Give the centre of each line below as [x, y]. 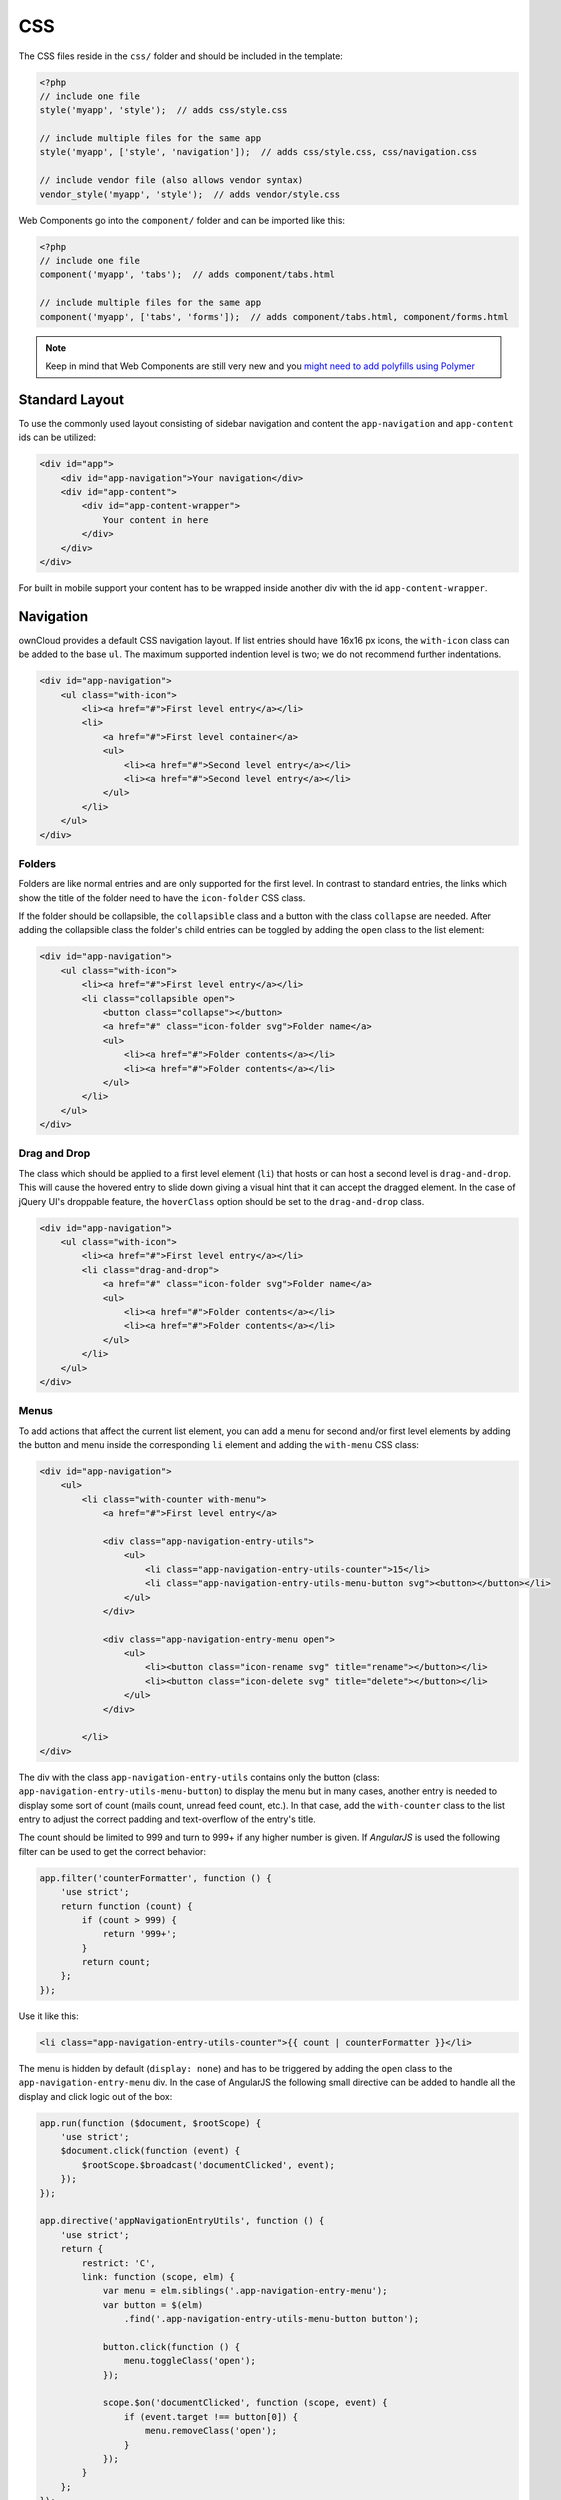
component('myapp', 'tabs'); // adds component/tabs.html [187, 274]
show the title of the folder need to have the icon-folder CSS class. [162, 897]
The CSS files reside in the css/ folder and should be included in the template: [181, 56]
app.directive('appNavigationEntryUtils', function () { [182, 2221]
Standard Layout [71, 399]
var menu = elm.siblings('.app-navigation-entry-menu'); [245, 2291]
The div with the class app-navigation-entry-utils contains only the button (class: [199, 1777]
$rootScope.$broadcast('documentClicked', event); [208, 2164]
